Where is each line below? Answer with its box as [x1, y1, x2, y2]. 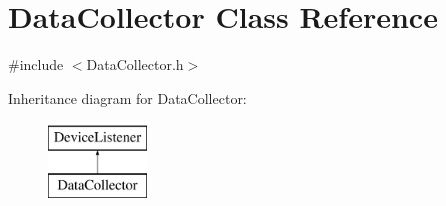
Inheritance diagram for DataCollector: [8, 87, 247, 108]
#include [8, 54, 64, 75]
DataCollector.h [86, 54, 184, 75]
